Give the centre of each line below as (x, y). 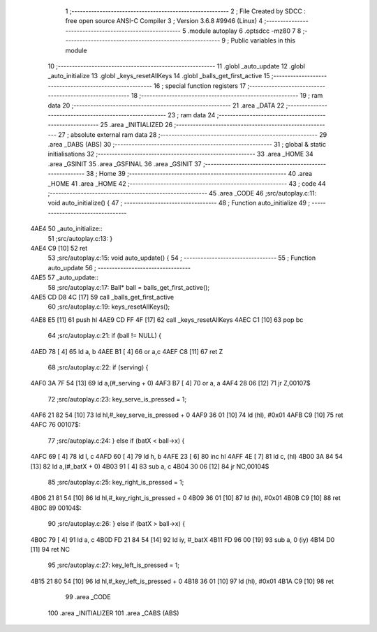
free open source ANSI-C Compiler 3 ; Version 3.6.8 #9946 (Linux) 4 (164, 21)
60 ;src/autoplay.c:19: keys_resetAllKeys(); (109, 307)
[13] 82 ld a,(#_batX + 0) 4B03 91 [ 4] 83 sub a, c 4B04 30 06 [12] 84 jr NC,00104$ (150, 466)
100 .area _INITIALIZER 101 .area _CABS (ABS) (113, 613)
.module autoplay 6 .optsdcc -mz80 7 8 (244, 31)
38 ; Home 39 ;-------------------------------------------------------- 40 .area (199, 174)
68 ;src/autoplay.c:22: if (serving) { (98, 367)
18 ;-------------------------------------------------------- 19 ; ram (227, 96)
